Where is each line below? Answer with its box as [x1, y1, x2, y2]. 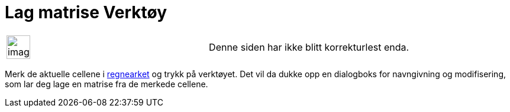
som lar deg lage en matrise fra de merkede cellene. [5, 78, 208, 89]
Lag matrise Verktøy [5, 2, 167, 22]
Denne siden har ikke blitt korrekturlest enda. [209, 41, 409, 53]
